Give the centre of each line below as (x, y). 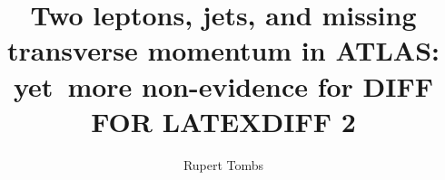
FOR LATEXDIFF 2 (223, 121)
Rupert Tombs (223, 164)
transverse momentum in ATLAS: (223, 50)
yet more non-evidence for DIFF (223, 85)
